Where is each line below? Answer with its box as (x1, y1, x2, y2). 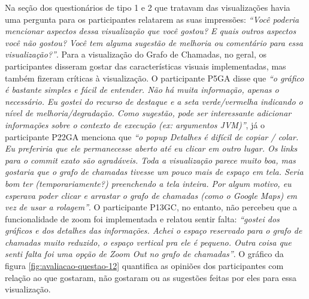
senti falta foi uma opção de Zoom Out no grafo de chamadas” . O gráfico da (5, 247, 284, 260)
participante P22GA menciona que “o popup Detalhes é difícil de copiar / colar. (5, 130, 299, 143)
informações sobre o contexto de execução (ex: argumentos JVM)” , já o (5, 118, 265, 131)
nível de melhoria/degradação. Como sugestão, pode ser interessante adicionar (5, 107, 292, 119)
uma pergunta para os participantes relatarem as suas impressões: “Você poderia (5, 13, 299, 25)
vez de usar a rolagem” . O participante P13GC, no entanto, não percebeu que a (5, 201, 298, 213)
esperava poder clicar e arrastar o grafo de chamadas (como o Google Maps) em (5, 189, 298, 201)
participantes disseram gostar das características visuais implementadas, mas (5, 59, 286, 72)
